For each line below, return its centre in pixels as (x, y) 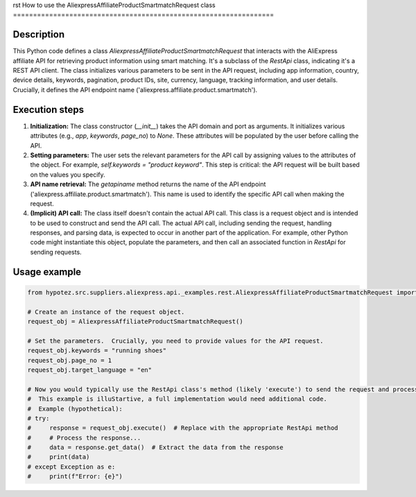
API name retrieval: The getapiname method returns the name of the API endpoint (148, 184)
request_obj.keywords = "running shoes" (97, 351)
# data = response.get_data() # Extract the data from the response (155, 448)
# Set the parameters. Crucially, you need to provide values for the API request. (175, 341)
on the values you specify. (68, 174)
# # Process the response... (84, 437)
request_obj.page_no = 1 (70, 360)
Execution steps (49, 110)
